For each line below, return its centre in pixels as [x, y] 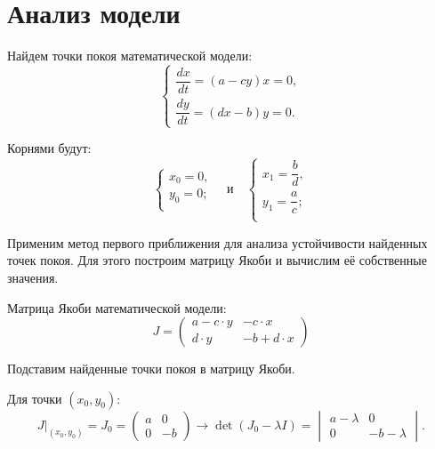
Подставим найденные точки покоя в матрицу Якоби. [151, 369]
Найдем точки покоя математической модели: [130, 56]
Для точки [35, 398]
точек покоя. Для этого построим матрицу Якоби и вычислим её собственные [217, 260]
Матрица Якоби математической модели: [117, 307]
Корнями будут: [49, 148]
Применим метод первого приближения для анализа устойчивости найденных [217, 242]
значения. [33, 277]
